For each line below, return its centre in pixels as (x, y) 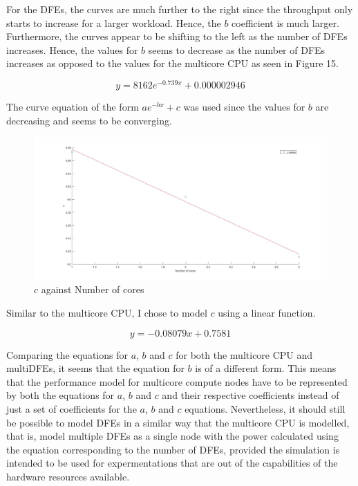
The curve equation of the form (73, 107)
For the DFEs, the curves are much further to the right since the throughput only (180, 9)
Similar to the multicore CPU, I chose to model (107, 313)
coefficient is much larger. (285, 22)
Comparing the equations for (67, 354)
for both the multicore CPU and (244, 354)
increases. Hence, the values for (72, 49)
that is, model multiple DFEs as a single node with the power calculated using (172, 436)
